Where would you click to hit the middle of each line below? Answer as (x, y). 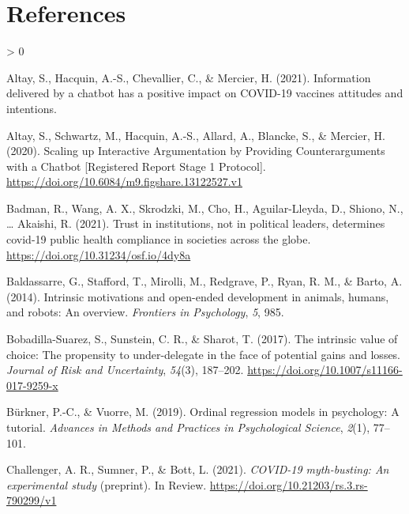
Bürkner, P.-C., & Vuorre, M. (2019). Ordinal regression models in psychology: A (203, 412)
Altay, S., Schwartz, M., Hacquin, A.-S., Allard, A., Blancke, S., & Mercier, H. (196, 135)
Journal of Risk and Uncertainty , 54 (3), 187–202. (125, 370)
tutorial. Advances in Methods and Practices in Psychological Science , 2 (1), (188, 427)
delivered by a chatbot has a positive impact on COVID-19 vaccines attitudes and (205, 93)
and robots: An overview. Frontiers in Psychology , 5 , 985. (145, 312)
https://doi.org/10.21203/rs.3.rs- (289, 484)
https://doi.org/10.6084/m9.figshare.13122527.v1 (124, 181)
